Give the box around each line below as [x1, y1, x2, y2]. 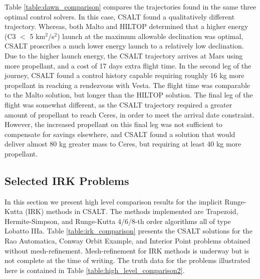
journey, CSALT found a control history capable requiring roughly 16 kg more [5, 70, 244, 80]
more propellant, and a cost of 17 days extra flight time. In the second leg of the [5, 60, 251, 70]
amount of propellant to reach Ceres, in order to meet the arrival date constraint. [5, 109, 254, 119]
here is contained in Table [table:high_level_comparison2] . [5, 264, 185, 275]
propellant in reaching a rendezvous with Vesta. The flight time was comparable [5, 79, 250, 90]
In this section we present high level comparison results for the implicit [5, 196, 222, 206]
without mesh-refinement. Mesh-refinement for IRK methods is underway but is [5, 245, 249, 255]
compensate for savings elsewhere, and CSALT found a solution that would [5, 128, 235, 139]
